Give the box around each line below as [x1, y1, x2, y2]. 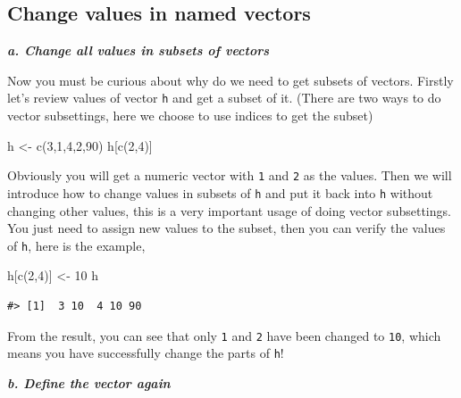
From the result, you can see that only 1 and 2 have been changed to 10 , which [7, 326, 441, 344]
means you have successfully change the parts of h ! [7, 344, 284, 362]
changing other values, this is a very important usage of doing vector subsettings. [7, 201, 451, 220]
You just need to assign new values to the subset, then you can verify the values [7, 219, 446, 237]
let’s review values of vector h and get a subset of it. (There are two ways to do [7, 88, 441, 107]
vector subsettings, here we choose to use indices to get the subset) [7, 106, 373, 125]
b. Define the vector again [7, 373, 171, 392]
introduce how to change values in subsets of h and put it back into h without [7, 183, 433, 202]
